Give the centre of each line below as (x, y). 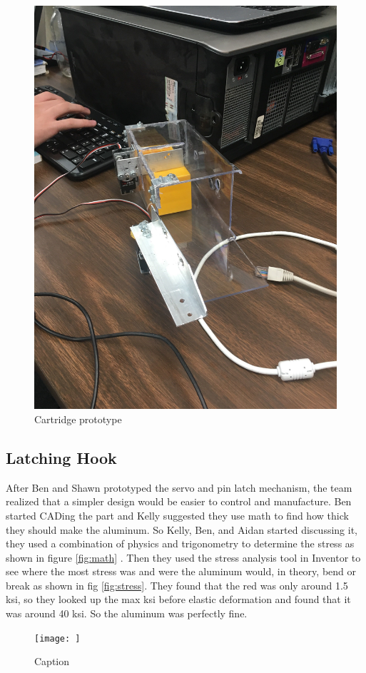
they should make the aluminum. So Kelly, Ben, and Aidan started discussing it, (182, 529)
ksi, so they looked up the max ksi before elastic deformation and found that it (178, 599)
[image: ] (57, 638)
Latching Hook (61, 457)
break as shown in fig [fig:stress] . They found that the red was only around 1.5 (177, 585)
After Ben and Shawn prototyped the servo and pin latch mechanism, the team (179, 487)
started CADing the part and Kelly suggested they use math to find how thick (177, 515)
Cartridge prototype (78, 419)
